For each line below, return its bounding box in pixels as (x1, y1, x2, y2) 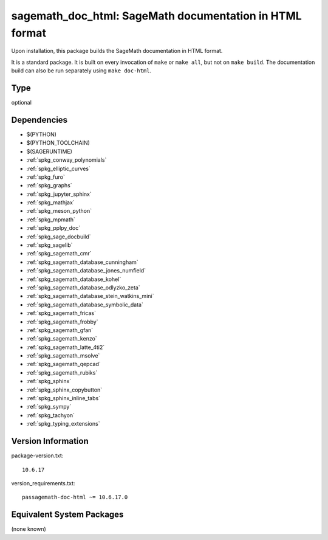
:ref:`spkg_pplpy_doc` (26, 224, 81, 232)
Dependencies (11, 114, 68, 125)
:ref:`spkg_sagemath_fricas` (26, 310, 97, 317)
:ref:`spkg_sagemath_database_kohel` (26, 275, 121, 283)
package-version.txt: (11, 452, 64, 459)
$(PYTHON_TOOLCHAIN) (26, 139, 91, 147)
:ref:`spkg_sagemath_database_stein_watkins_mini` (26, 292, 154, 300)
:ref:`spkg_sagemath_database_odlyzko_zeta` (26, 283, 140, 291)
